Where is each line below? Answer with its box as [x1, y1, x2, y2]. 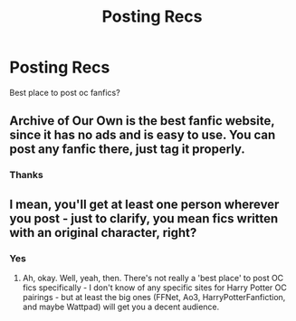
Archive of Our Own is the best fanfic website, [9, 113, 275, 128]
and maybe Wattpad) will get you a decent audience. [22, 301, 220, 312]
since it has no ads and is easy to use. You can [9, 127, 276, 143]
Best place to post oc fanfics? [9, 87, 120, 98]
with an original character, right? [9, 224, 197, 241]
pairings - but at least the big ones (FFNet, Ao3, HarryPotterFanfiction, [22, 291, 286, 302]
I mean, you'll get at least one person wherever [9, 196, 280, 212]
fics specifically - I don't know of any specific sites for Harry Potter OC [22, 282, 287, 293]
